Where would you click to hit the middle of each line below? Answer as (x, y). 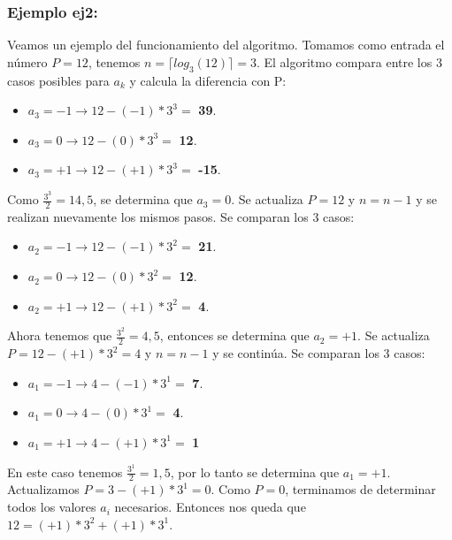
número (27, 61)
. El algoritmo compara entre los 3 (349, 61)
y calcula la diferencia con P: (208, 80)
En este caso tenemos (65, 472)
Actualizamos (43, 489)
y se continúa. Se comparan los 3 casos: (319, 353)
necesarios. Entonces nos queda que (210, 507)
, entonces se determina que (234, 335)
